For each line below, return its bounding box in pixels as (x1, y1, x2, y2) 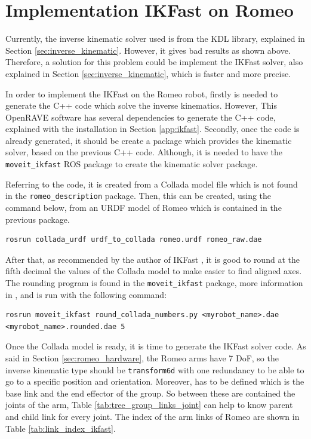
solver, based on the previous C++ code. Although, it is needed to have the (5, 146, 282, 158)
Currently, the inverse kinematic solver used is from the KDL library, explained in (5, 32, 305, 45)
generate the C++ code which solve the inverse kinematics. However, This (5, 99, 277, 112)
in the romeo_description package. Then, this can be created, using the (5, 189, 272, 202)
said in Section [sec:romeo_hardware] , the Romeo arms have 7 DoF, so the (5, 351, 279, 364)
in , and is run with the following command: (5, 288, 167, 300)
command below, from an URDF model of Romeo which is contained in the (5, 201, 282, 213)
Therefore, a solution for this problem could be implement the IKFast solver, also (5, 56, 303, 68)
